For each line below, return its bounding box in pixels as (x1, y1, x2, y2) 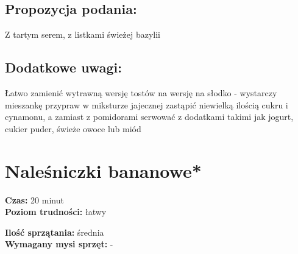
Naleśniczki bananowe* (5, 158, 202, 183)
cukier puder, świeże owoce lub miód (5, 122, 141, 135)
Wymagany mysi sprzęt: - (5, 238, 113, 250)
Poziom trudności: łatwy (5, 205, 107, 218)
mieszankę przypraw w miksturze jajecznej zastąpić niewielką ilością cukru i (5, 98, 288, 111)
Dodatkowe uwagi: (5, 58, 122, 77)
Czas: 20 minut (5, 193, 64, 206)
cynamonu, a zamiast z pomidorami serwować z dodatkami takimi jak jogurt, (5, 110, 294, 123)
